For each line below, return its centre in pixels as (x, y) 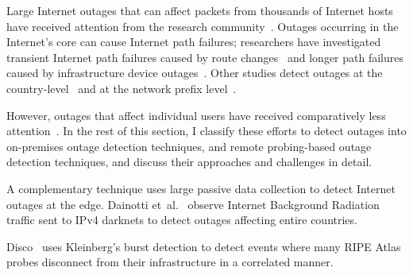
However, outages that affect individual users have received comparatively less (196, 115)
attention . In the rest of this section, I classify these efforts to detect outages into (206, 131)
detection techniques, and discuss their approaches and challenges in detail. (189, 162)
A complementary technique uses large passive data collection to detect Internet (201, 188)
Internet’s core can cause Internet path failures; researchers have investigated (194, 42)
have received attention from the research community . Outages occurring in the (203, 26)
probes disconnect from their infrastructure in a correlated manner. (170, 262)
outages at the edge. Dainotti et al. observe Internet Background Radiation (193, 204)
